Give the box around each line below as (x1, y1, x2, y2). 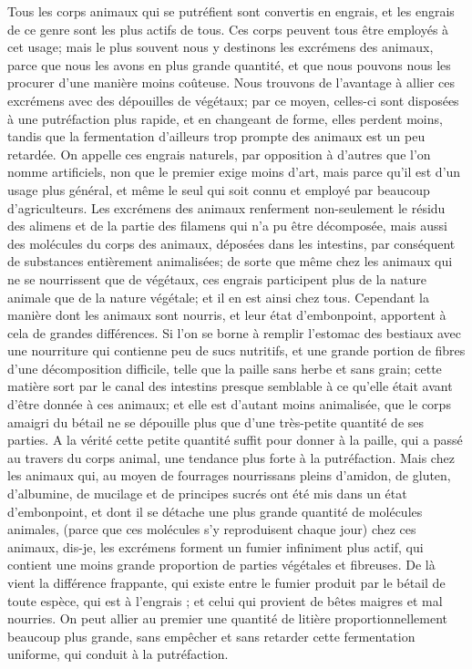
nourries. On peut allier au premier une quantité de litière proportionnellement (7, 609, 448, 628)
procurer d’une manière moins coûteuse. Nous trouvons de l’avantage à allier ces (7, 73, 455, 92)
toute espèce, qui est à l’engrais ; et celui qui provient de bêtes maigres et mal (7, 591, 443, 610)
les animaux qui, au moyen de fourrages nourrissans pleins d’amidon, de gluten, (7, 466, 451, 485)
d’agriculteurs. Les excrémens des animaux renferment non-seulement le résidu (7, 198, 446, 217)
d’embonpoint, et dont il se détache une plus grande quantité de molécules (7, 501, 423, 520)
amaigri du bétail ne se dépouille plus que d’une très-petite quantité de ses (7, 412, 425, 431)
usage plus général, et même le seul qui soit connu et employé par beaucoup (7, 180, 430, 199)
